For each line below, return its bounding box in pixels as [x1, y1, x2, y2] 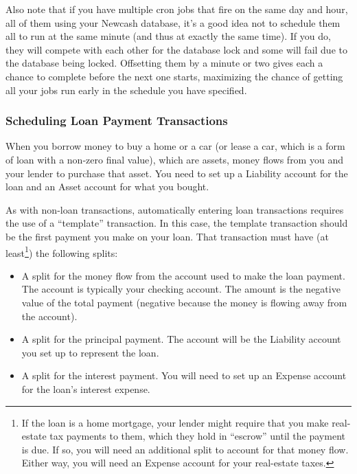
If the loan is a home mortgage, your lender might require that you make [21, 415, 329, 429]
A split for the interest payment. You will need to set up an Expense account [21, 368, 347, 383]
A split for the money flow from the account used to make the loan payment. [21, 268, 345, 282]
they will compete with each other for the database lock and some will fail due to [5, 42, 347, 56]
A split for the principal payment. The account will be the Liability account [21, 332, 341, 346]
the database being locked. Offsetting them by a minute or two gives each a [5, 56, 323, 70]
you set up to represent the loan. [21, 345, 159, 359]
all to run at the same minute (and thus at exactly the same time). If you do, [5, 29, 331, 43]
